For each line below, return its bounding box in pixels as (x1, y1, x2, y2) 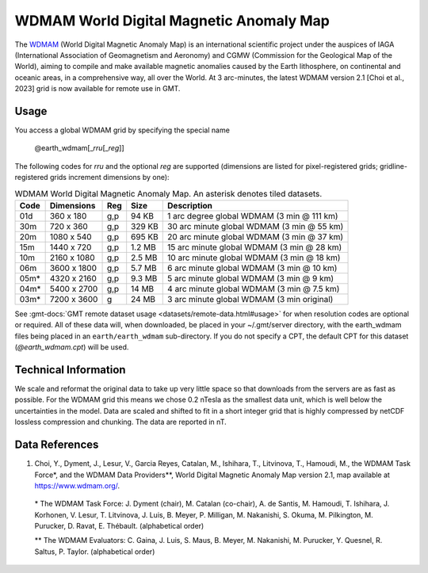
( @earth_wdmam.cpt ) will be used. (14, 342, 129, 352)
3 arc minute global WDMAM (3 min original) (167, 293, 334, 304)
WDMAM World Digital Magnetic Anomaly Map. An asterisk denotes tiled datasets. (14, 188, 323, 199)
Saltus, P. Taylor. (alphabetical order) (34, 547, 155, 556)
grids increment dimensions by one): (49, 173, 170, 182)
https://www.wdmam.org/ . (34, 480, 120, 491)
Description (167, 200, 213, 211)
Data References (14, 438, 99, 452)
